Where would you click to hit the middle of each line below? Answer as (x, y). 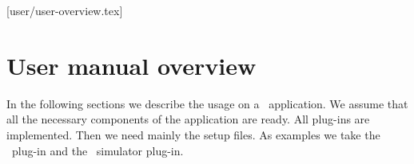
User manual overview (131, 65)
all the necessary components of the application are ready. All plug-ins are (188, 119)
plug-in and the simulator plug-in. (98, 150)
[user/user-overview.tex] (65, 10)
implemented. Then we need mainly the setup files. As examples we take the (193, 134)
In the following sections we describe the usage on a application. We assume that (207, 103)
